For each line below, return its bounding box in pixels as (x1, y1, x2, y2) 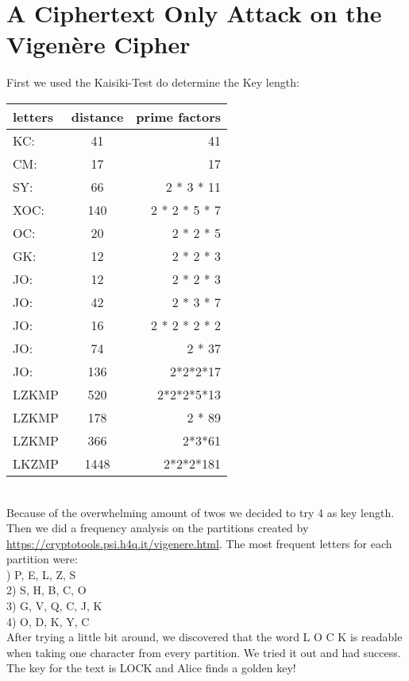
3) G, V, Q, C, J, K (6, 597, 102, 614)
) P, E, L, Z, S (6, 566, 76, 582)
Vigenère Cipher (6, 28, 191, 60)
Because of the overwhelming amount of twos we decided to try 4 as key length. (6, 504, 395, 520)
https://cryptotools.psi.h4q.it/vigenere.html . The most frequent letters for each (6, 535, 392, 551)
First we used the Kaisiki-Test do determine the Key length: (6, 74, 299, 91)
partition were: (6, 551, 78, 567)
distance (71, 107, 124, 126)
